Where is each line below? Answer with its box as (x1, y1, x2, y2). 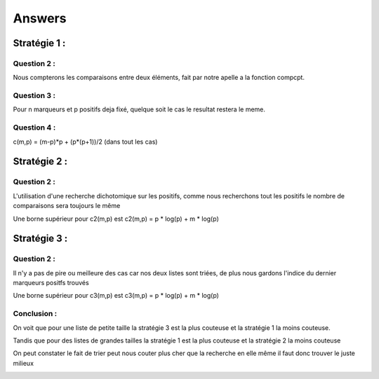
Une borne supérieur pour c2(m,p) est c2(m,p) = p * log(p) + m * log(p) (13, 214, 219, 223)
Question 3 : (13, 91, 56, 101)
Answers (13, 11, 67, 26)
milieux (13, 359, 34, 367)
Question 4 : (13, 123, 56, 132)
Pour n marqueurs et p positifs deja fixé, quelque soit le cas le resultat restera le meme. (13, 105, 266, 113)
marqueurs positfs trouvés (13, 279, 89, 287)
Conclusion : (13, 309, 58, 319)
